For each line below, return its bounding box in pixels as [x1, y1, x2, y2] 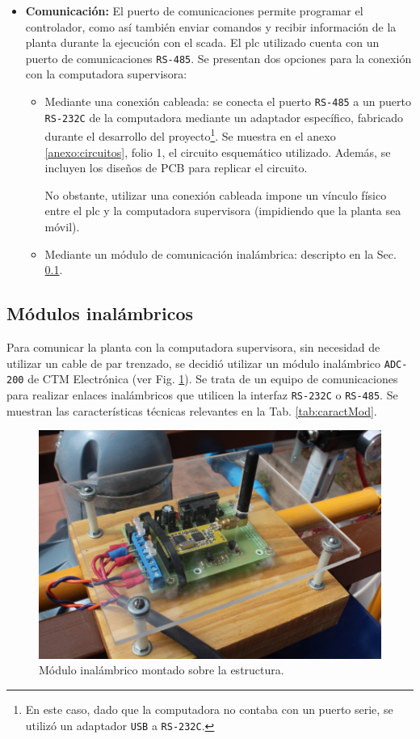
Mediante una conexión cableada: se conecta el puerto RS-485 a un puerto [44, 93, 411, 110]
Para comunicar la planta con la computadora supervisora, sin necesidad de [6, 338, 380, 355]
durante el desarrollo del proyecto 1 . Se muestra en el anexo [44, 125, 336, 144]
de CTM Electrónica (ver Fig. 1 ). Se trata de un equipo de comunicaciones [27, 370, 398, 387]
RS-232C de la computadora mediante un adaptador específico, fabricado [44, 108, 404, 125]
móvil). [44, 217, 80, 234]
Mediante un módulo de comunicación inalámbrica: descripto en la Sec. [44, 245, 397, 262]
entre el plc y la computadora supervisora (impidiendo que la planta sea [44, 202, 401, 219]
